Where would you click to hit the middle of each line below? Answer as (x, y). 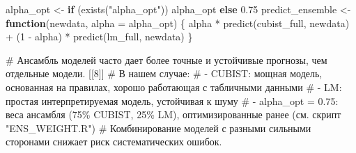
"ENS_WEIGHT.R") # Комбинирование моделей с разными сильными (158, 128)
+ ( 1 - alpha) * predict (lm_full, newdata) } (99, 37)
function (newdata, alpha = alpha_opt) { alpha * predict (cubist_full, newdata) (178, 23)
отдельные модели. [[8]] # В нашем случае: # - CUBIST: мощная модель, (164, 73)
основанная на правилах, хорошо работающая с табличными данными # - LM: (174, 87)
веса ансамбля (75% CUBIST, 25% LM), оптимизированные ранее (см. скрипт (173, 114)
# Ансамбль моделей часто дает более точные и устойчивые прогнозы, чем (167, 59)
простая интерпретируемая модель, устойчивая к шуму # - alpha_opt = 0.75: (172, 100)
